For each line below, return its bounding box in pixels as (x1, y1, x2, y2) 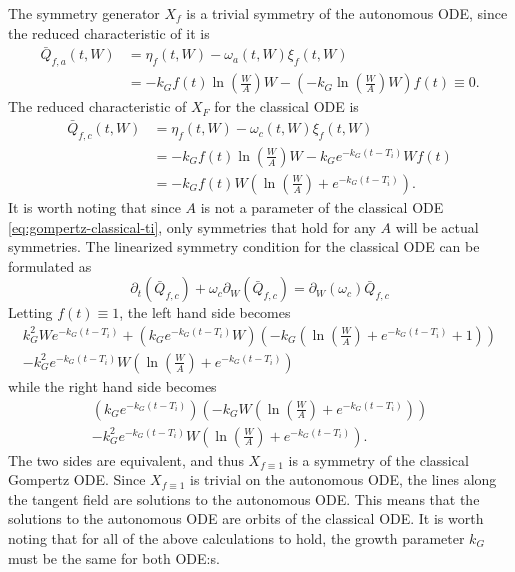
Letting (8, 302, 53, 323)
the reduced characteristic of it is (8, 22, 210, 43)
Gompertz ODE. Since (8, 469, 146, 490)
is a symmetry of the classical (288, 449, 469, 470)
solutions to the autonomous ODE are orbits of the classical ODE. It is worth (8, 508, 484, 529)
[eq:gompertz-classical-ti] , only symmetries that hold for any (8, 216, 376, 237)
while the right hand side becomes (8, 376, 217, 396)
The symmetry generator (8, 3, 160, 23)
